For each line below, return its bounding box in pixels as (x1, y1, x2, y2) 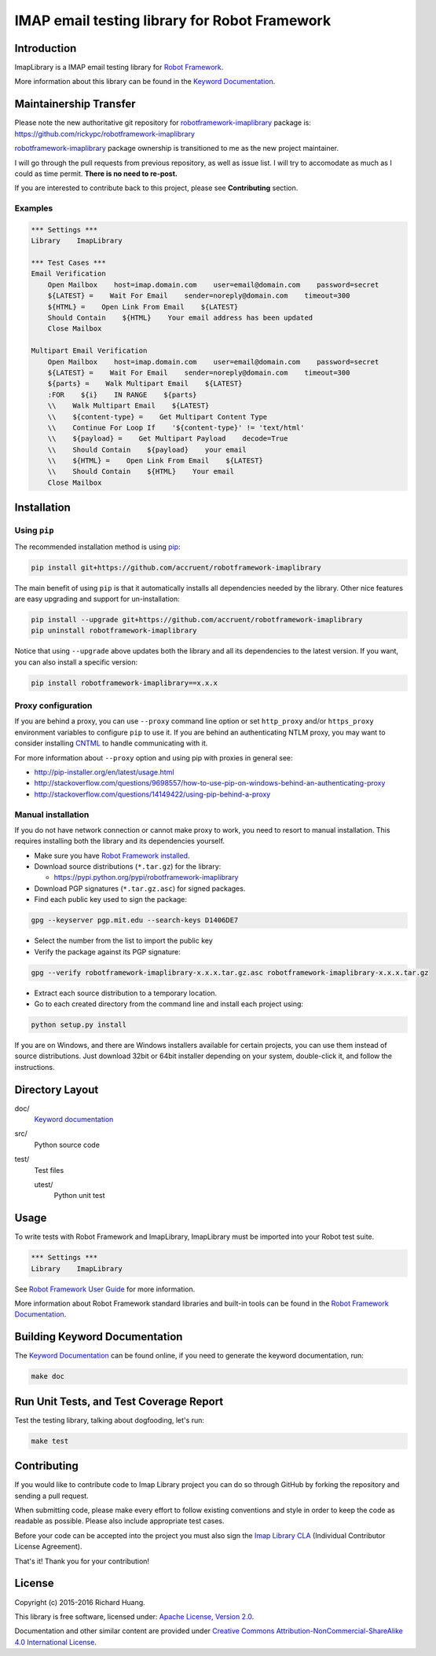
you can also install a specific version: (14, 657, 137, 667)
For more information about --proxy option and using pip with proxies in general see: (14, 753, 294, 762)
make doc (31, 1372, 65, 1381)
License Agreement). (14, 1542, 82, 1552)
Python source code (34, 1140, 100, 1149)
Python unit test (53, 1191, 105, 1200)
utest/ (34, 1179, 53, 1189)
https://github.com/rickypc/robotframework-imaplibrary (14, 129, 196, 138)
